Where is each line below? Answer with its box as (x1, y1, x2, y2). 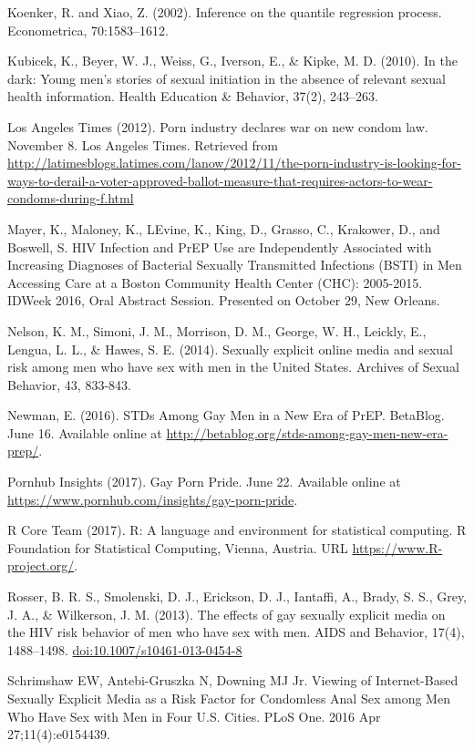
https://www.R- (352, 538, 443, 557)
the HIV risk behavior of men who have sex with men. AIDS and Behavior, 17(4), (7, 622, 465, 642)
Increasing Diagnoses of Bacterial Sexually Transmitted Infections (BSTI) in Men (7, 255, 462, 274)
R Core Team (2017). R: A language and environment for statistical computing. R (7, 520, 467, 539)
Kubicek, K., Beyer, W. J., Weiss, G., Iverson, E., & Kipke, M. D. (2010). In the (7, 51, 458, 70)
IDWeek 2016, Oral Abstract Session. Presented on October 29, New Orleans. (7, 291, 440, 310)
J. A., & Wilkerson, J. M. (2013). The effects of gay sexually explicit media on (7, 604, 446, 623)
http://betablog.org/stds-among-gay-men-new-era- (166, 423, 448, 442)
